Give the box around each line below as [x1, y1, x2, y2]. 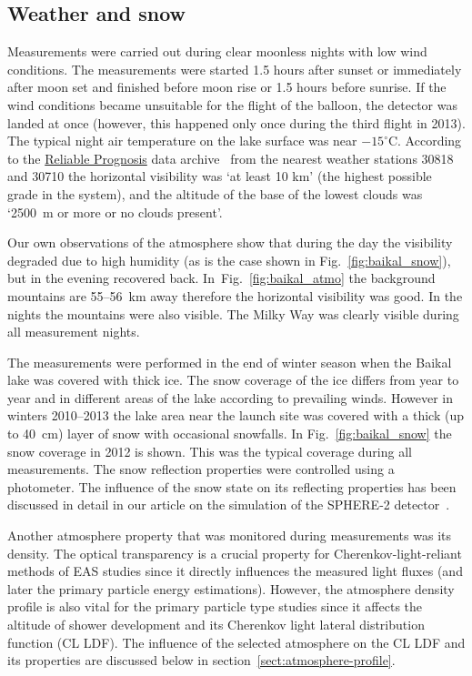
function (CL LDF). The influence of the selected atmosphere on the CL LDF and [7, 632, 466, 651]
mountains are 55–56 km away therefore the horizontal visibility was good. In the [7, 286, 463, 305]
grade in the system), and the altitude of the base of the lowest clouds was [7, 184, 423, 203]
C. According [387, 131, 462, 150]
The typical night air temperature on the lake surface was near [7, 131, 357, 150]
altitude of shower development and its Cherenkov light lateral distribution [7, 615, 425, 634]
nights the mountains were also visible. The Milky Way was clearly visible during [7, 304, 459, 323]
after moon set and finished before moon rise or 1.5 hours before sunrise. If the [7, 77, 447, 96]
